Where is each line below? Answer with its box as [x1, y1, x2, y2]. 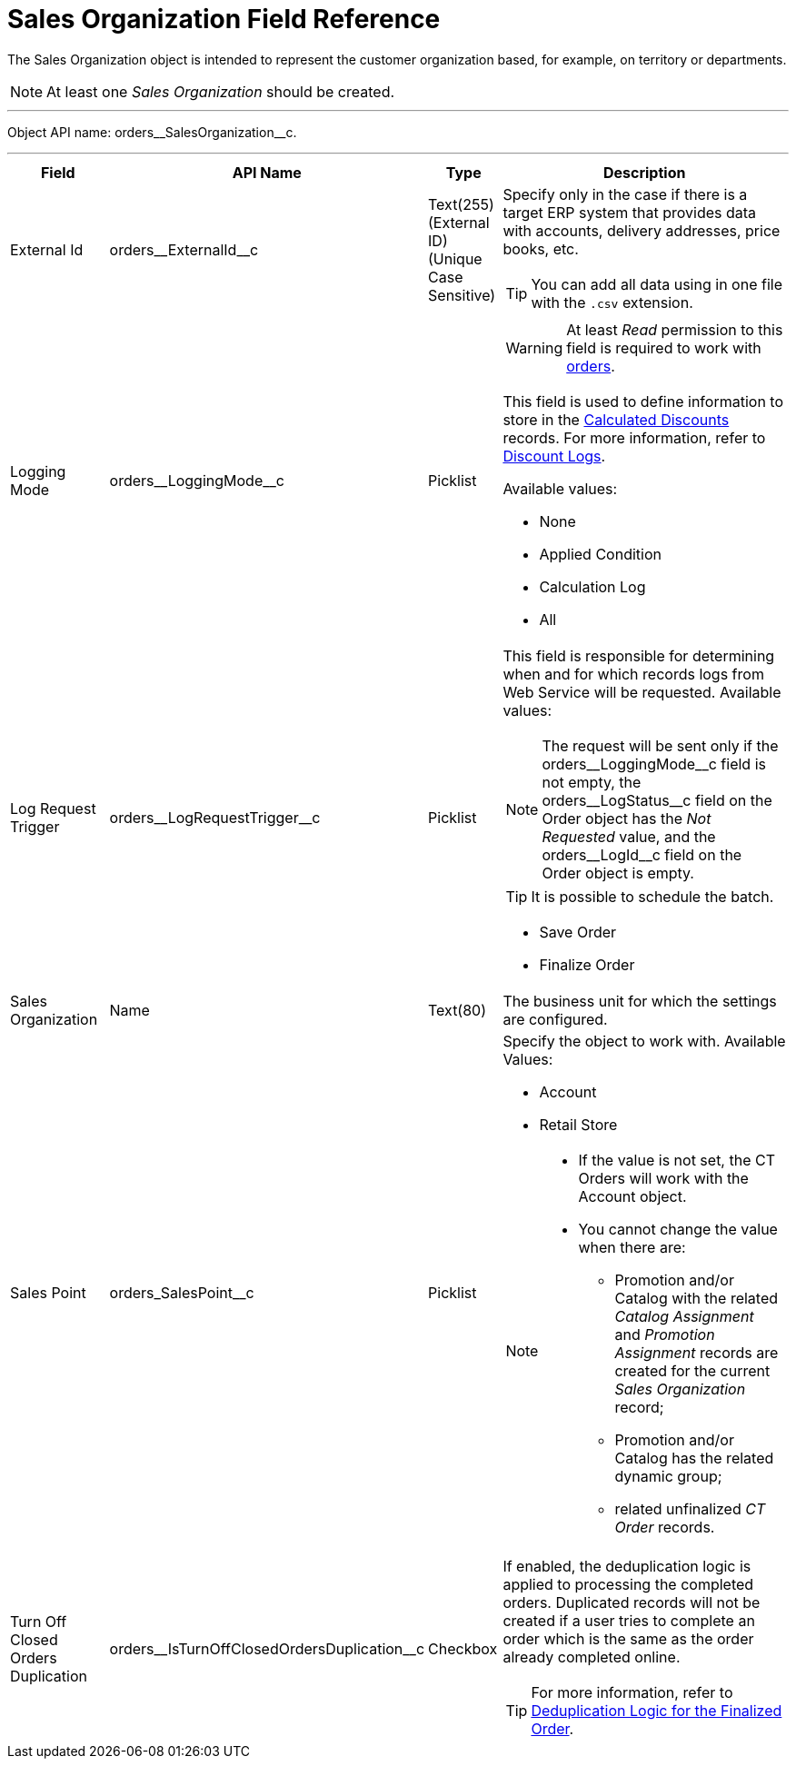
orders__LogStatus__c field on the [542, 790, 772, 809]
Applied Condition [539, 544, 662, 563]
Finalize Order [539, 955, 635, 974]
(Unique [428, 249, 483, 268]
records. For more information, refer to [502, 428, 766, 447]
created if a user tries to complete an [502, 1611, 755, 1630]
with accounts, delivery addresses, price [502, 221, 781, 240]
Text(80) [428, 1000, 487, 1019]
